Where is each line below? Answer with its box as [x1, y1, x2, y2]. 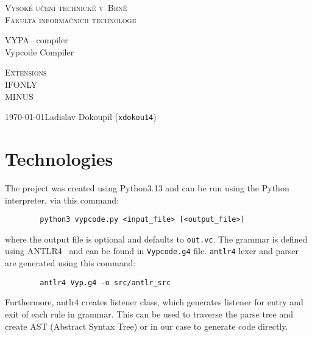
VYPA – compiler [5, 34, 68, 46]
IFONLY [5, 77, 38, 90]
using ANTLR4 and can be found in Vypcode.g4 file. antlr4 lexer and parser [5, 244, 299, 257]
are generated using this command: [5, 257, 136, 269]
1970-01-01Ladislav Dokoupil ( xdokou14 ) [5, 110, 157, 123]
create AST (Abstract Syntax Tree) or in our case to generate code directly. [5, 319, 288, 332]
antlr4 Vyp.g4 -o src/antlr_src [40, 278, 171, 287]
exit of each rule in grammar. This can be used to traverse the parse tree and [5, 307, 294, 320]
